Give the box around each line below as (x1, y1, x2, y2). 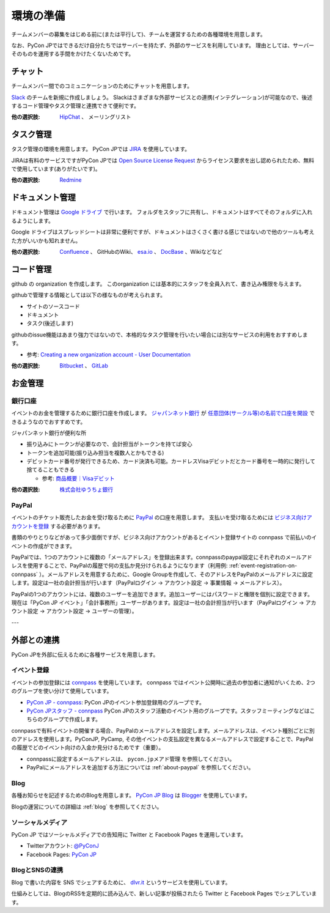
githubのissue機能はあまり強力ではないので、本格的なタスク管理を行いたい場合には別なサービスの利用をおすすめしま (11, 331, 308, 338)
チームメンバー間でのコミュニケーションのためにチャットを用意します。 (11, 83, 193, 90)
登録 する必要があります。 (37, 522, 104, 530)
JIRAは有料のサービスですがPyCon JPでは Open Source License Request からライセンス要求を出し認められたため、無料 (11, 157, 315, 164)
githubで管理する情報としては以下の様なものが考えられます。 (11, 291, 166, 299)
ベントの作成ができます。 (11, 542, 76, 550)
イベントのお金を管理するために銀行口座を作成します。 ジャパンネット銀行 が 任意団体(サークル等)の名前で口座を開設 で (11, 410, 315, 417)
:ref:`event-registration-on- (229, 562, 298, 569)
